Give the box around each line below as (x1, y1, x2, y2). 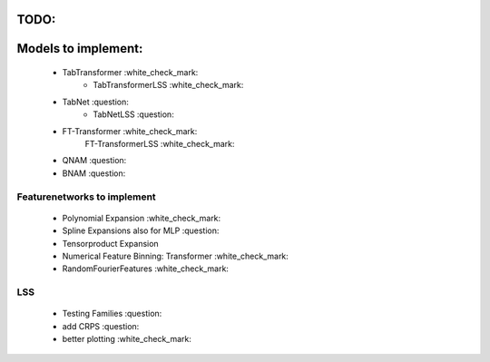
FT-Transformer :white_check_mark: (62, 125, 198, 136)
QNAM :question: (62, 155, 127, 166)
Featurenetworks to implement (16, 191, 156, 203)
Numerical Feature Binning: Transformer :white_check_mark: (62, 250, 289, 261)
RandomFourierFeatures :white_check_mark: (62, 263, 229, 274)
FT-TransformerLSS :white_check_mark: (84, 138, 235, 149)
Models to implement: (16, 41, 143, 56)
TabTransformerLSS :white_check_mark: (93, 80, 244, 91)
